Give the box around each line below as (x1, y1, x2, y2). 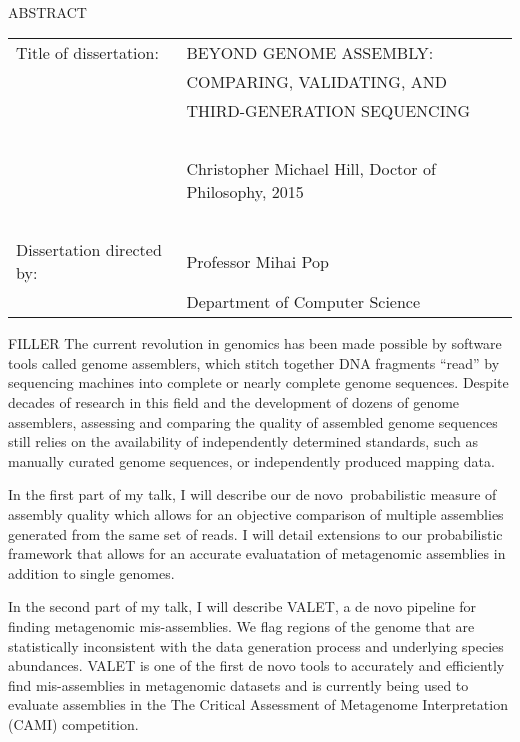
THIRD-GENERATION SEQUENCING (186, 99, 471, 123)
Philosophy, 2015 (186, 180, 304, 204)
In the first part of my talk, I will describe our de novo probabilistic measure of (8, 484, 497, 505)
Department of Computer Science (186, 290, 421, 314)
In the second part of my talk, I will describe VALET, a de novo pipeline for (8, 596, 477, 617)
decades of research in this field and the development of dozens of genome (8, 391, 460, 412)
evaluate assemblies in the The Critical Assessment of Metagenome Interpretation (8, 694, 508, 715)
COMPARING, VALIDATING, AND (186, 70, 447, 94)
